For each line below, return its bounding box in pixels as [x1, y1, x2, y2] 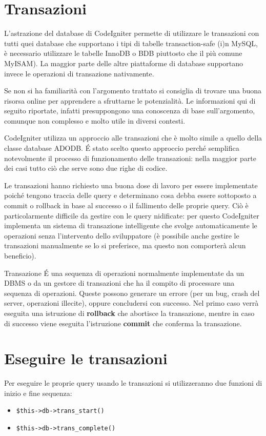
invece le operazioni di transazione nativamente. [4, 68, 154, 78]
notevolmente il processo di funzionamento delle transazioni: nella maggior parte [4, 152, 256, 163]
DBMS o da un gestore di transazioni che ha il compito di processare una [4, 278, 235, 288]
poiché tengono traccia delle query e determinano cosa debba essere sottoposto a [4, 190, 257, 201]
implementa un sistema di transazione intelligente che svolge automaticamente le [4, 220, 257, 231]
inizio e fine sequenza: [4, 387, 72, 398]
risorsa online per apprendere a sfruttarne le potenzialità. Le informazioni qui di [4, 95, 256, 106]
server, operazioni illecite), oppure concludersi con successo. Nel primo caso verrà [4, 298, 259, 308]
